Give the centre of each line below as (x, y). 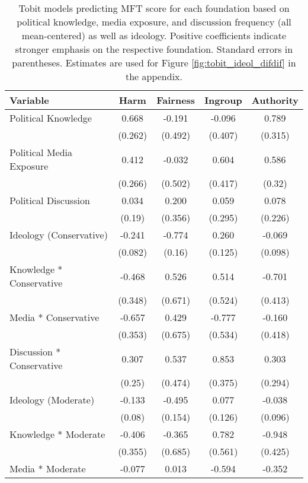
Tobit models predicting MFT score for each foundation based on (154, 8)
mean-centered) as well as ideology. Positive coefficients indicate (154, 35)
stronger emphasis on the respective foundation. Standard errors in (154, 49)
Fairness (176, 100)
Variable (29, 100)
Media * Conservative (54, 317)
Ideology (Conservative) (59, 235)
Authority (275, 100)
